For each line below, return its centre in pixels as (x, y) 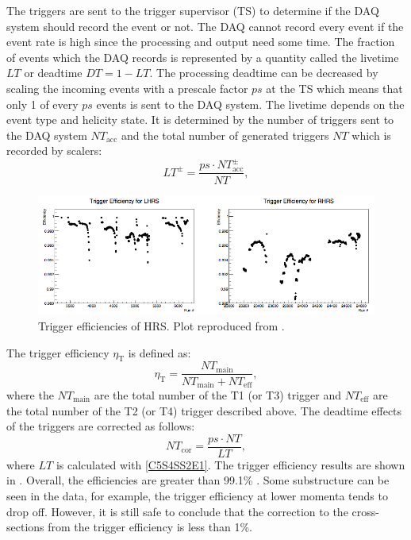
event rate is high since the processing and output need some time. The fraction (201, 42)
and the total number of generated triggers (225, 135)
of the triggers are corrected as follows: (101, 426)
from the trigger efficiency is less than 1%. (150, 527)
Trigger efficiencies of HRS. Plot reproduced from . (161, 326)
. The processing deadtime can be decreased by (264, 73)
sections (25, 527)
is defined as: (159, 352)
